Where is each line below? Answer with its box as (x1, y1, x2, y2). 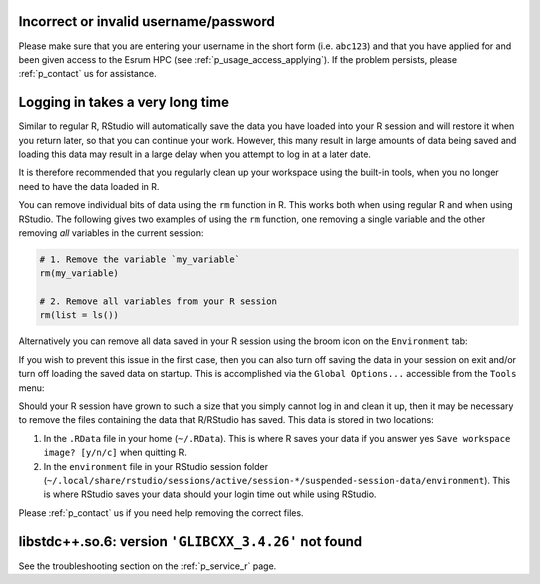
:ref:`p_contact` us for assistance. (18, 68, 157, 80)
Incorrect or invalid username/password (18, 13, 275, 30)
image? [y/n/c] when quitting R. (43, 446, 187, 459)
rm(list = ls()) (39, 310, 120, 321)
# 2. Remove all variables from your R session (39, 296, 277, 307)
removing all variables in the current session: (18, 226, 204, 239)
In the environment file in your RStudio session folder (43, 460, 269, 472)
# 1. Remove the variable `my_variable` (39, 253, 240, 265)
